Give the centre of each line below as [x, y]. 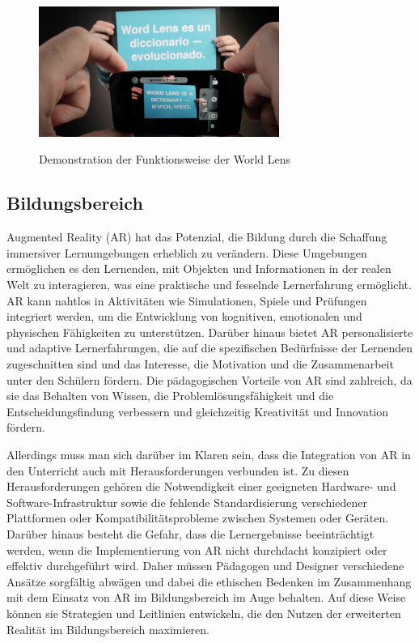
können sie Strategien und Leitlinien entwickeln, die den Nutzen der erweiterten [204, 613]
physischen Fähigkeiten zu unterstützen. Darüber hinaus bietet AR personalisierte [210, 332]
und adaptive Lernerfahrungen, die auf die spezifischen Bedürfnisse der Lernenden [210, 348]
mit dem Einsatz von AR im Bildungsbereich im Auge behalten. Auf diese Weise [206, 597]
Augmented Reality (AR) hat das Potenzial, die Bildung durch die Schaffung [197, 237]
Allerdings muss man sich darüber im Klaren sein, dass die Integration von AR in [209, 454]
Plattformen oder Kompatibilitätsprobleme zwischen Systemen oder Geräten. [198, 518]
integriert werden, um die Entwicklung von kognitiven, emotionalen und [184, 316]
